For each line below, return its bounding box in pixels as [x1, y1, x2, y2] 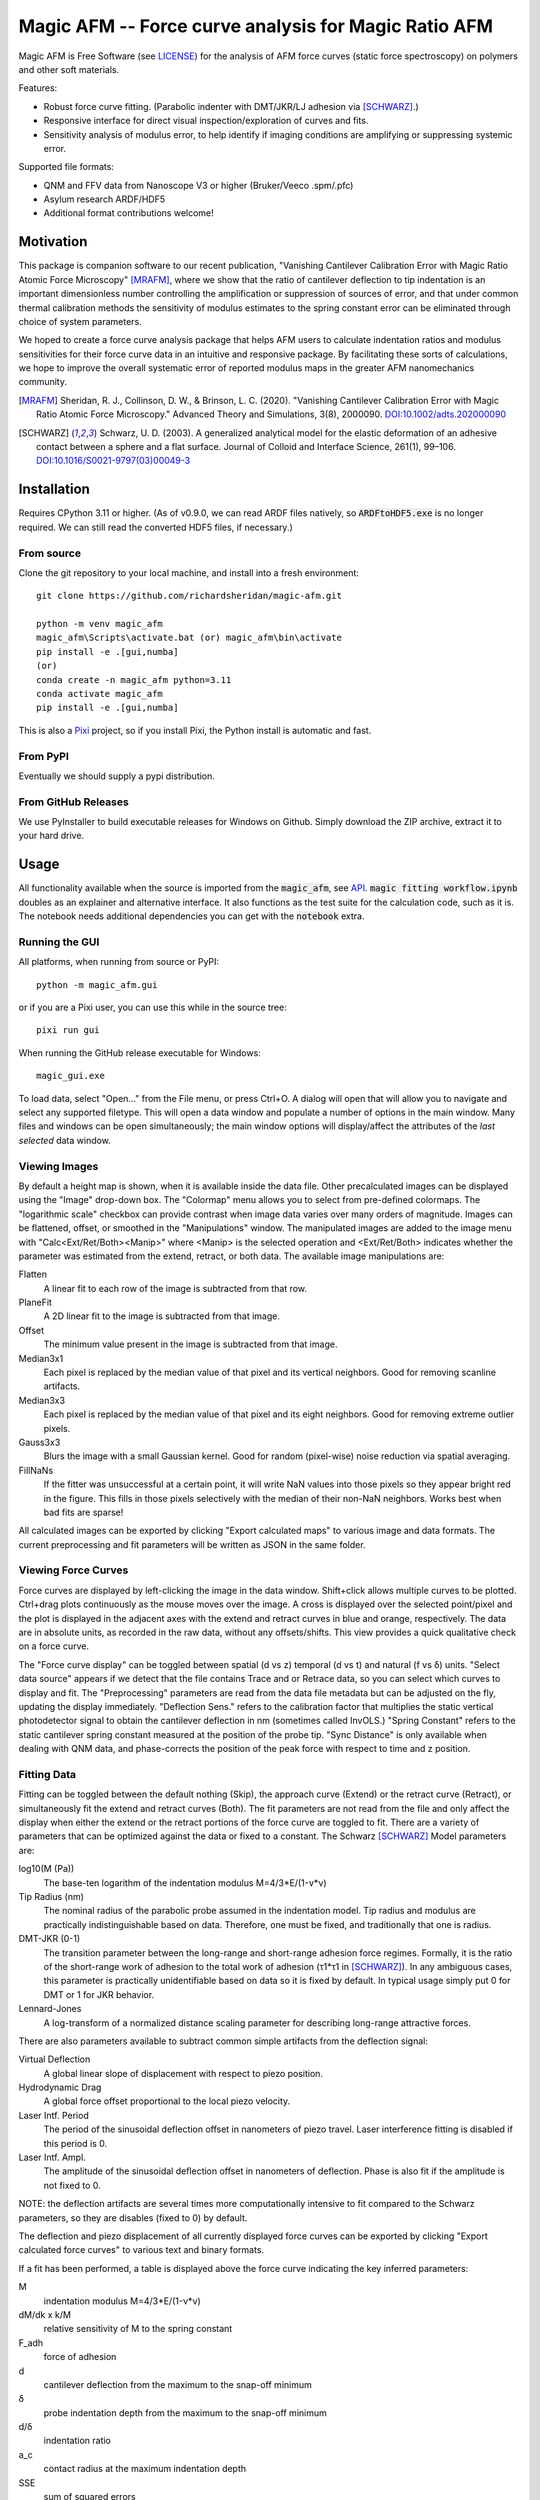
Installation [18, 481, 90, 498]
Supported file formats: [18, 161, 115, 173]
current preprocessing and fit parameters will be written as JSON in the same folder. [18, 1538, 366, 1550]
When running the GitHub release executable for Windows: [18, 1046, 262, 1059]
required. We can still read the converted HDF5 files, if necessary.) [18, 521, 294, 533]
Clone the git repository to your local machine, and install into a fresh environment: [18, 566, 360, 579]
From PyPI [18, 749, 70, 763]
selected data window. [18, 1134, 112, 1146]
